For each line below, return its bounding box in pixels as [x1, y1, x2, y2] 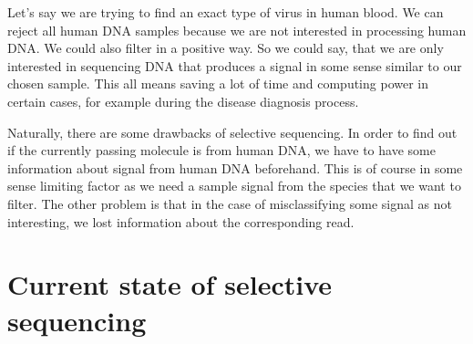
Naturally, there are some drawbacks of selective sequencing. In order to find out [7, 122, 458, 141]
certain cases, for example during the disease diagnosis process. [7, 91, 359, 110]
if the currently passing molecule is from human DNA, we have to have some [7, 141, 436, 160]
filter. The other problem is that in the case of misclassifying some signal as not [7, 193, 452, 213]
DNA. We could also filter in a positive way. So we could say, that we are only [7, 38, 444, 57]
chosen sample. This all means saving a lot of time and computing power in [7, 74, 428, 93]
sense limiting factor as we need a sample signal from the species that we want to [7, 176, 461, 195]
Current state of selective [7, 266, 332, 303]
